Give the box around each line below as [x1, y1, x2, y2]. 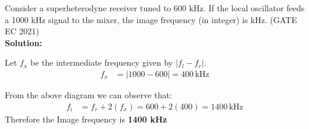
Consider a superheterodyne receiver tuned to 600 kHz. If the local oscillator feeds [5, 2, 305, 14]
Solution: [5, 36, 42, 49]
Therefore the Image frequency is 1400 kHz [5, 112, 167, 125]
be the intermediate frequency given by [30, 56, 173, 69]
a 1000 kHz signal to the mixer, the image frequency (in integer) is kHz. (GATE [5, 13, 297, 25]
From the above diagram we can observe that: [5, 89, 172, 101]
